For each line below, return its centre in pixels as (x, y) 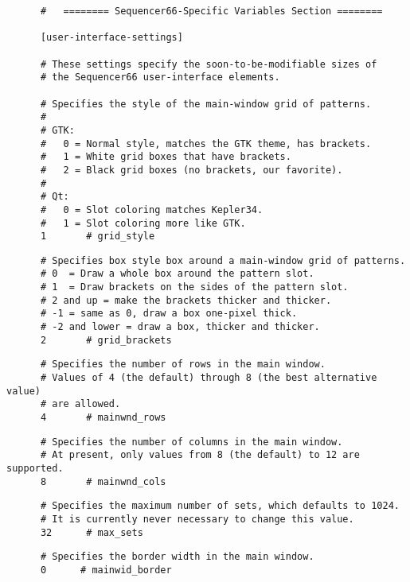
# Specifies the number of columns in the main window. (191, 442)
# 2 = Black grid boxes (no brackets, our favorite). (191, 170)
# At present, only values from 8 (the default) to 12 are (200, 455)
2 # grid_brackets (106, 340)
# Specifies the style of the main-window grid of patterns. (206, 104)
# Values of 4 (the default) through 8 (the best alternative (209, 378)
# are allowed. (80, 404)
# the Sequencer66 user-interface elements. (160, 78)
